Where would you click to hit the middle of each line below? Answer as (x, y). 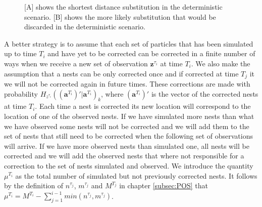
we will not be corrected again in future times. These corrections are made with (127, 84)
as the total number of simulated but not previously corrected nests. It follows (136, 175)
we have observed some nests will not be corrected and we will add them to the (127, 126)
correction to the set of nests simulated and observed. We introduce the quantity (129, 165)
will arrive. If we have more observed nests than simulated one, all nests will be (127, 146)
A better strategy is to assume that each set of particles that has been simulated (129, 43)
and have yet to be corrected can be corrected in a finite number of (151, 53)
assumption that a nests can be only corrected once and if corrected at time (121, 73)
